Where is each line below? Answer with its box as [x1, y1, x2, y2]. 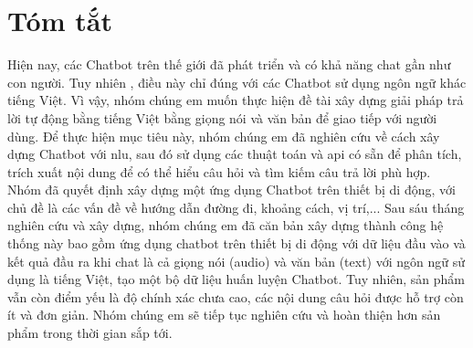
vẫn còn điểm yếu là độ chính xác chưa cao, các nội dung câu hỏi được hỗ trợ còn [7, 287, 464, 306]
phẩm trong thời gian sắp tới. [7, 323, 173, 343]
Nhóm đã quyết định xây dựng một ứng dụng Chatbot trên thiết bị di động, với [7, 180, 456, 199]
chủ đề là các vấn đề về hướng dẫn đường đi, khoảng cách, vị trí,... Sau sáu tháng [7, 197, 465, 216]
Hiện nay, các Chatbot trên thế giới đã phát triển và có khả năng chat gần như [7, 55, 451, 74]
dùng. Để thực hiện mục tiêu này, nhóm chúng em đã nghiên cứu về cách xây [7, 126, 440, 145]
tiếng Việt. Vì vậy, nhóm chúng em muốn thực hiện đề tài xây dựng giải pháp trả [7, 90, 464, 110]
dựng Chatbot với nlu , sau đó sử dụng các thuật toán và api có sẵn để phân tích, [7, 144, 462, 163]
